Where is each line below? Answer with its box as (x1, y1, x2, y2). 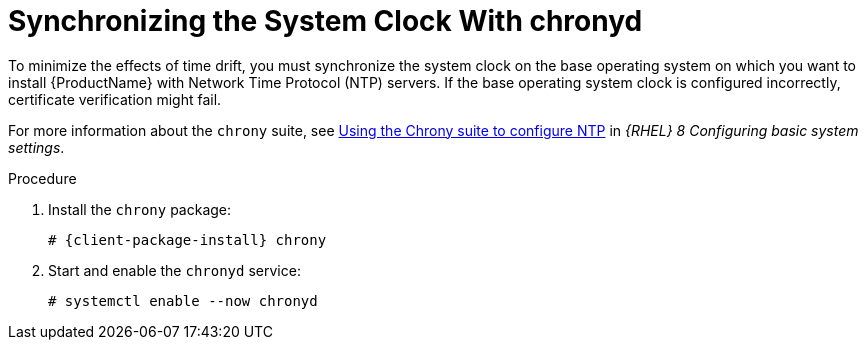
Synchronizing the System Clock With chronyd (8, 4, 643, 38)
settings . (8, 138, 65, 156)
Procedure (8, 169, 77, 187)
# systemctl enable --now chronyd (48, 292, 318, 309)
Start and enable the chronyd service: (48, 261, 301, 279)
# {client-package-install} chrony (48, 231, 327, 248)
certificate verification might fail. (8, 90, 222, 108)
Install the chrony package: (48, 200, 232, 218)
